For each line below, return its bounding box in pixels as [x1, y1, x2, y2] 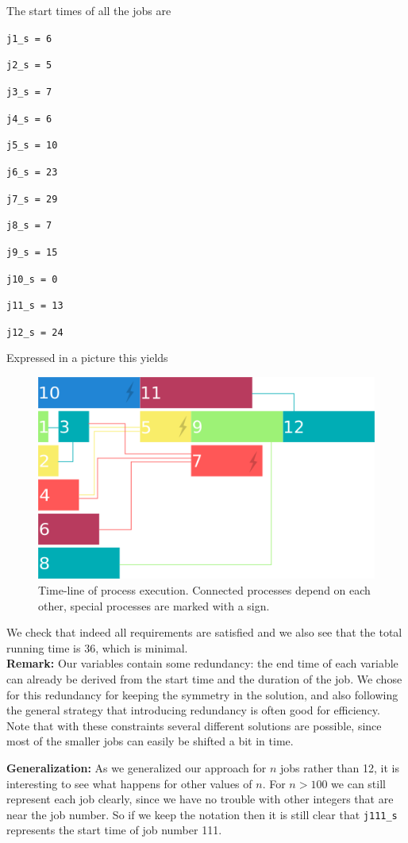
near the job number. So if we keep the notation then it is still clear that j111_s [6, 806, 398, 822]
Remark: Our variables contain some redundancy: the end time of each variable [6, 655, 398, 672]
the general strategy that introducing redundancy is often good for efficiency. [6, 702, 380, 718]
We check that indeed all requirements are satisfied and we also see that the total [6, 624, 402, 641]
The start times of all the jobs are [6, 2, 171, 18]
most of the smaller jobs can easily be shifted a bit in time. [6, 733, 294, 749]
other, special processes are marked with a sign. [38, 597, 270, 614]
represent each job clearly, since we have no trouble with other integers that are [6, 791, 394, 807]
